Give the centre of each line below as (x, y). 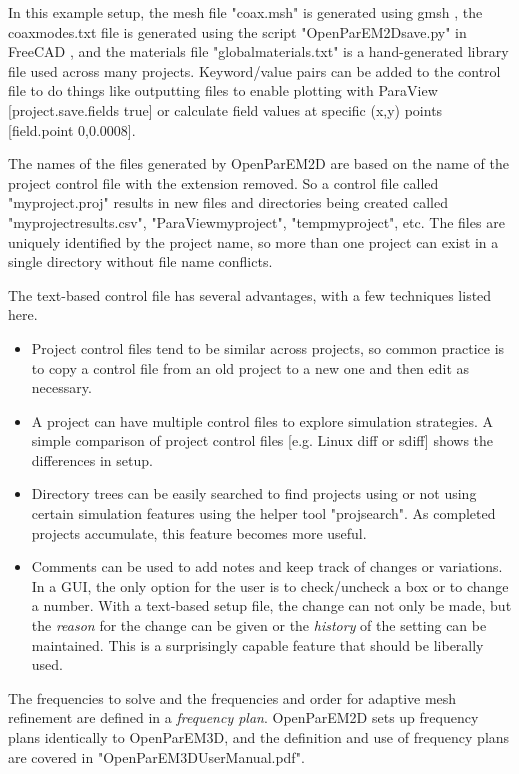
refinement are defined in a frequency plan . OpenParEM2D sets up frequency (243, 717)
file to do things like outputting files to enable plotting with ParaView (223, 90)
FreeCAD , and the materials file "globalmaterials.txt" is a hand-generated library (258, 51)
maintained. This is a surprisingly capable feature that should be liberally (257, 644)
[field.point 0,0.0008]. (72, 129)
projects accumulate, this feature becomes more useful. (199, 532)
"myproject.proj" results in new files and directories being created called (228, 202)
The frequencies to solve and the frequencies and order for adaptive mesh (232, 697)
